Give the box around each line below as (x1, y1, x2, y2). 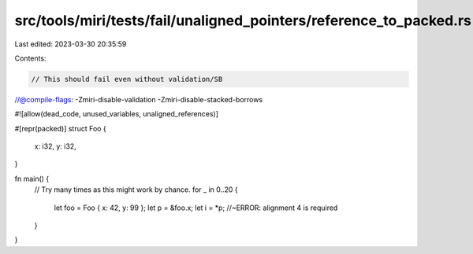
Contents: (14, 53, 47, 63)
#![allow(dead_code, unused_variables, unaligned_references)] (14, 109, 219, 119)
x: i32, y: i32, (34, 142, 76, 151)
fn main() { (14, 174, 50, 183)
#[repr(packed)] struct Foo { (14, 123, 106, 133)
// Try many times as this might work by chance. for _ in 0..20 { (34, 185, 238, 194)
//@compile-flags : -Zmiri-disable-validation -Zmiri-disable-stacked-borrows (14, 94, 263, 104)
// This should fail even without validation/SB (31, 75, 223, 83)
